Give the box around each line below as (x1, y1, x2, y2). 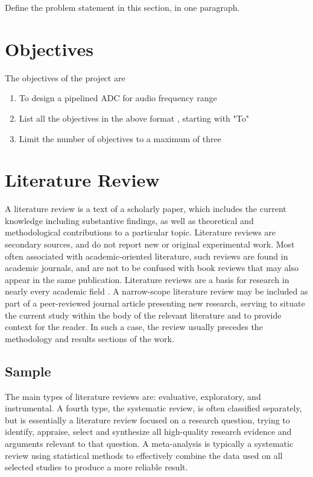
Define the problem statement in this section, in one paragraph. (5, 1, 240, 13)
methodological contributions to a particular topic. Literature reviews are (5, 226, 276, 238)
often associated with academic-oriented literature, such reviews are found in (5, 249, 288, 262)
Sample (5, 361, 51, 380)
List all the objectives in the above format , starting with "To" (19, 111, 249, 124)
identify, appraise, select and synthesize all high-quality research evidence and (5, 425, 292, 438)
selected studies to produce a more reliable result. (5, 461, 188, 473)
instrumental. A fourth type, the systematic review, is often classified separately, (5, 402, 302, 414)
